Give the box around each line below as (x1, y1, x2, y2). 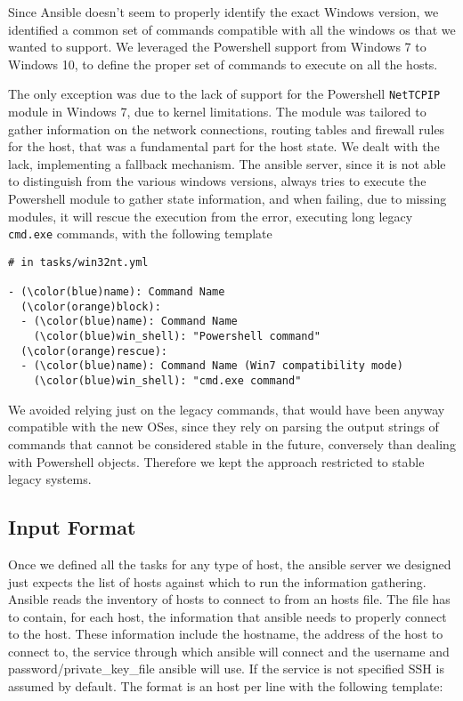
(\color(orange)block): (20, 300, 161, 313)
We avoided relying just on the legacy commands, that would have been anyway (8, 399, 445, 418)
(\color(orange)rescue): (20, 344, 167, 358)
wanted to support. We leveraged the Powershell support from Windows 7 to (8, 37, 426, 56)
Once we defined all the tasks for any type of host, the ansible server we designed (8, 554, 451, 573)
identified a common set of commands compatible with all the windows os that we (8, 20, 456, 38)
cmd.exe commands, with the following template (8, 224, 272, 243)
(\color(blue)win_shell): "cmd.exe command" (33, 375, 302, 388)
